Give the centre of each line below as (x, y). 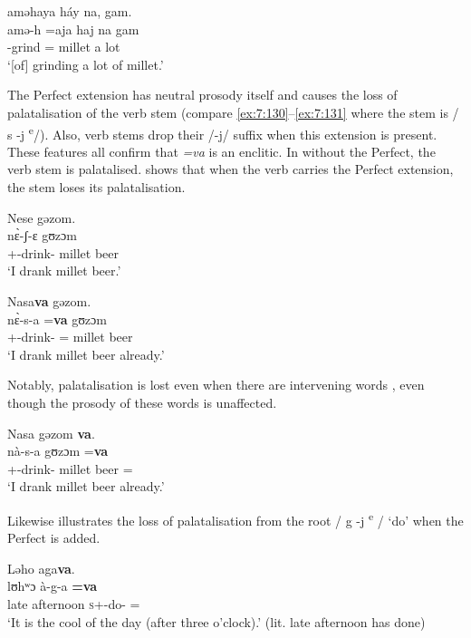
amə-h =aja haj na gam (73, 29)
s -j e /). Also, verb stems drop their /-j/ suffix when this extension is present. (222, 132)
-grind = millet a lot (64, 47)
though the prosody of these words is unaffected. (142, 402)
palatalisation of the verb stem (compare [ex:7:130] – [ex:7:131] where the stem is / (233, 112)
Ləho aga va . (41, 568)
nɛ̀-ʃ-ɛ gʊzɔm (42, 235)
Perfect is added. (54, 538)
